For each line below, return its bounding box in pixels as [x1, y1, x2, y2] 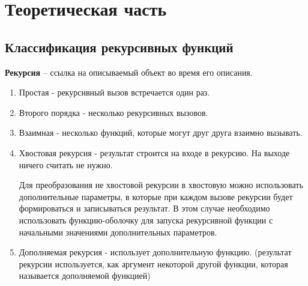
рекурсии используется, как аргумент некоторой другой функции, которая [19, 257, 288, 270]
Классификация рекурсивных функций [5, 37, 234, 56]
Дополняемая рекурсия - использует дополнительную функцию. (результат [19, 246, 292, 258]
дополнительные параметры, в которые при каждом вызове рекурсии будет [19, 190, 293, 202]
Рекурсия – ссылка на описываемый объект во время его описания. [5, 65, 253, 78]
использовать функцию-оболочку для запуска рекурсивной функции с [19, 213, 273, 226]
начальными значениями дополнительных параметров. [19, 225, 217, 238]
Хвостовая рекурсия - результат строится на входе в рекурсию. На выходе [19, 146, 290, 159]
